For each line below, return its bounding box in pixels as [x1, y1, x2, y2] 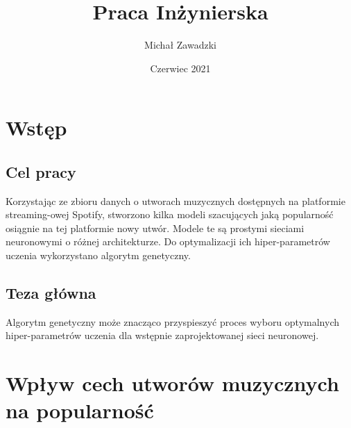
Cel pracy [6, 160, 76, 182]
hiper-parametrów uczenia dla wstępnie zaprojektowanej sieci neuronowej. [6, 328, 319, 343]
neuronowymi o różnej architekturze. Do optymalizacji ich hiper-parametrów [6, 234, 330, 249]
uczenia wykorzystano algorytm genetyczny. [6, 248, 191, 263]
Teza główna [6, 282, 96, 304]
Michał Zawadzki [144, 38, 216, 52]
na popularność [6, 396, 154, 425]
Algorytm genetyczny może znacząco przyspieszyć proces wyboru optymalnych [6, 314, 339, 329]
